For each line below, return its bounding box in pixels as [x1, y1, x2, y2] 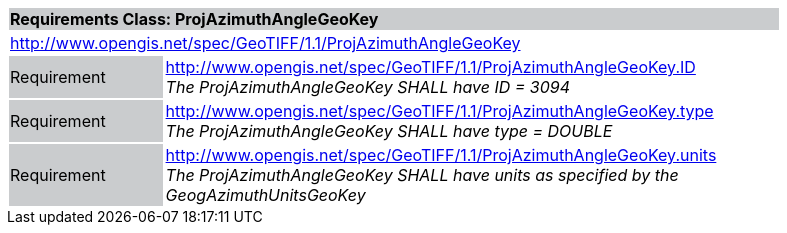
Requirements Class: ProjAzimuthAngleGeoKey [10, 9, 379, 29]
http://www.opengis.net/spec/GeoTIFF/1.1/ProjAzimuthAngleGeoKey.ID [165, 57, 696, 77]
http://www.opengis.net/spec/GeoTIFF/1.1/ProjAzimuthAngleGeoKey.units [165, 145, 717, 165]
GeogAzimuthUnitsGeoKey [165, 185, 366, 205]
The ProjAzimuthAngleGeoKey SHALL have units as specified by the [165, 165, 679, 185]
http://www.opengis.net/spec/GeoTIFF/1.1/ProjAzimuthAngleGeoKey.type [165, 101, 714, 121]
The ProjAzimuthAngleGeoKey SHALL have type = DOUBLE [165, 121, 613, 141]
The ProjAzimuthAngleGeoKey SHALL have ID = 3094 [165, 77, 571, 97]
